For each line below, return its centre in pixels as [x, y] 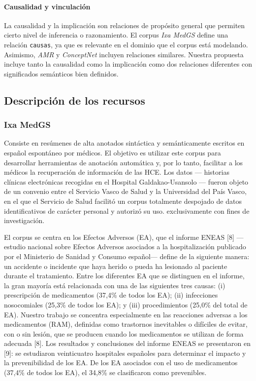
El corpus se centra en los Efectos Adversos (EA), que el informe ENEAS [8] [119, 237]
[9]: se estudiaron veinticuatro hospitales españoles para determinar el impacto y [125, 353]
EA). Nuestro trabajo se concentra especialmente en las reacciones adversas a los [126, 314]
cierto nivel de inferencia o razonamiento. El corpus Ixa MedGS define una [116, 35]
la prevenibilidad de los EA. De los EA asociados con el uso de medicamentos [121, 362]
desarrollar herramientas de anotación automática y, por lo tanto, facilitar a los [124, 162]
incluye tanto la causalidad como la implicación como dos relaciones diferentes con [128, 64]
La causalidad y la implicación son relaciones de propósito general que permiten [125, 25]
